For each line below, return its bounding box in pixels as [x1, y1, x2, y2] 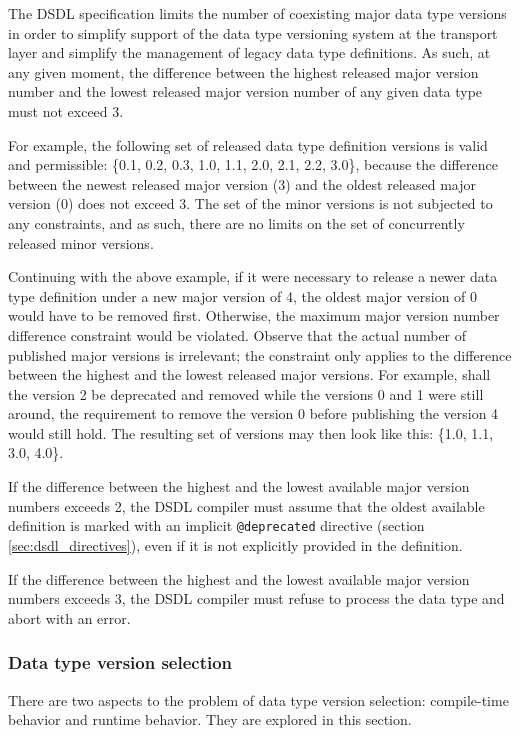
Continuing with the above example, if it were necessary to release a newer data [8, 266, 498, 287]
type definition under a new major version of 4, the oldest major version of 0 [8, 285, 478, 306]
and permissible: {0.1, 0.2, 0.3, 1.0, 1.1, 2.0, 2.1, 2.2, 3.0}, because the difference [8, 154, 498, 175]
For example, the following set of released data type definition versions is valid [8, 134, 488, 155]
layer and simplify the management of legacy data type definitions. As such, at [8, 42, 491, 63]
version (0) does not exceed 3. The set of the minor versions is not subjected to [8, 193, 493, 214]
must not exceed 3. [8, 100, 124, 121]
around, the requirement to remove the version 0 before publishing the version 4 [8, 403, 499, 424]
